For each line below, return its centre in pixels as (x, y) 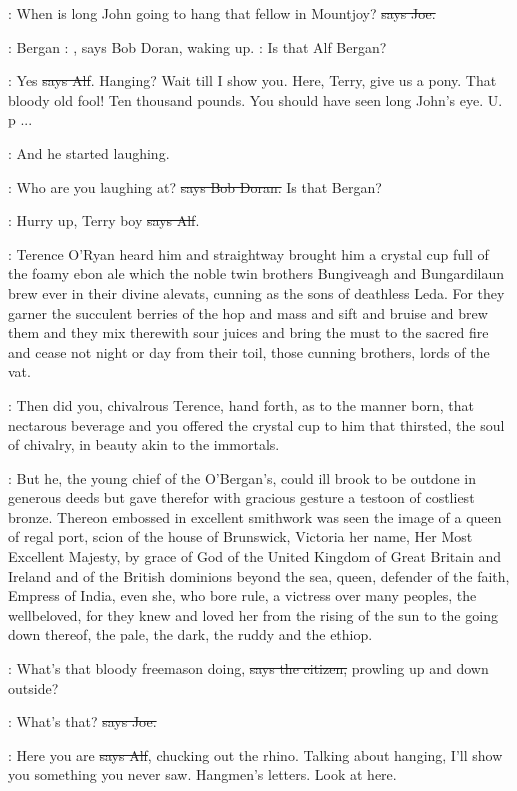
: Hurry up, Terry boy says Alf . (104, 220)
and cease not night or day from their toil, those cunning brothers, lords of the (249, 351)
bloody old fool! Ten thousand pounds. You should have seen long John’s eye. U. (255, 99)
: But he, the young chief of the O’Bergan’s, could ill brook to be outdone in (242, 477)
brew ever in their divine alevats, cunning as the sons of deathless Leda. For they (256, 292)
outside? (33, 687)
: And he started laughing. (89, 152)
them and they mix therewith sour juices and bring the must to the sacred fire (248, 332)
